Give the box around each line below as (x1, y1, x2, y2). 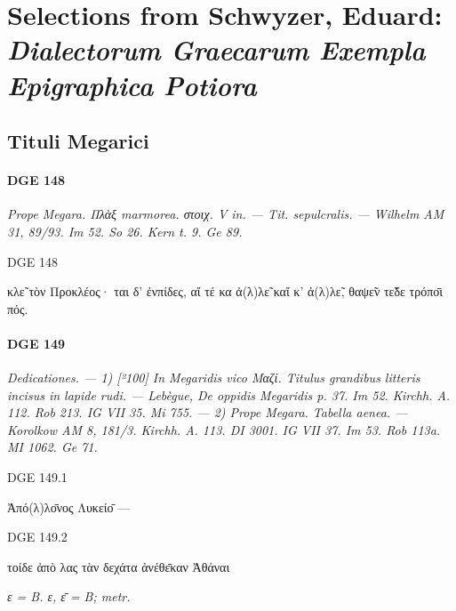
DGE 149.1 (7, 468, 68, 486)
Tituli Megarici (7, 127, 149, 155)
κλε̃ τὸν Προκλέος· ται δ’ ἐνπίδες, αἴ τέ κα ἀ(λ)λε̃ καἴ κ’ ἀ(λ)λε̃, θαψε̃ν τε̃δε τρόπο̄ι (7, 282, 443, 301)
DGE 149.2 (7, 527, 68, 546)
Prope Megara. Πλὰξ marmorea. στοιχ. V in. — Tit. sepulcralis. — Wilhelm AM (7, 205, 444, 223)
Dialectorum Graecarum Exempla (7, 31, 426, 68)
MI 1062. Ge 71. (7, 438, 98, 456)
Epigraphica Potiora (7, 66, 257, 103)
